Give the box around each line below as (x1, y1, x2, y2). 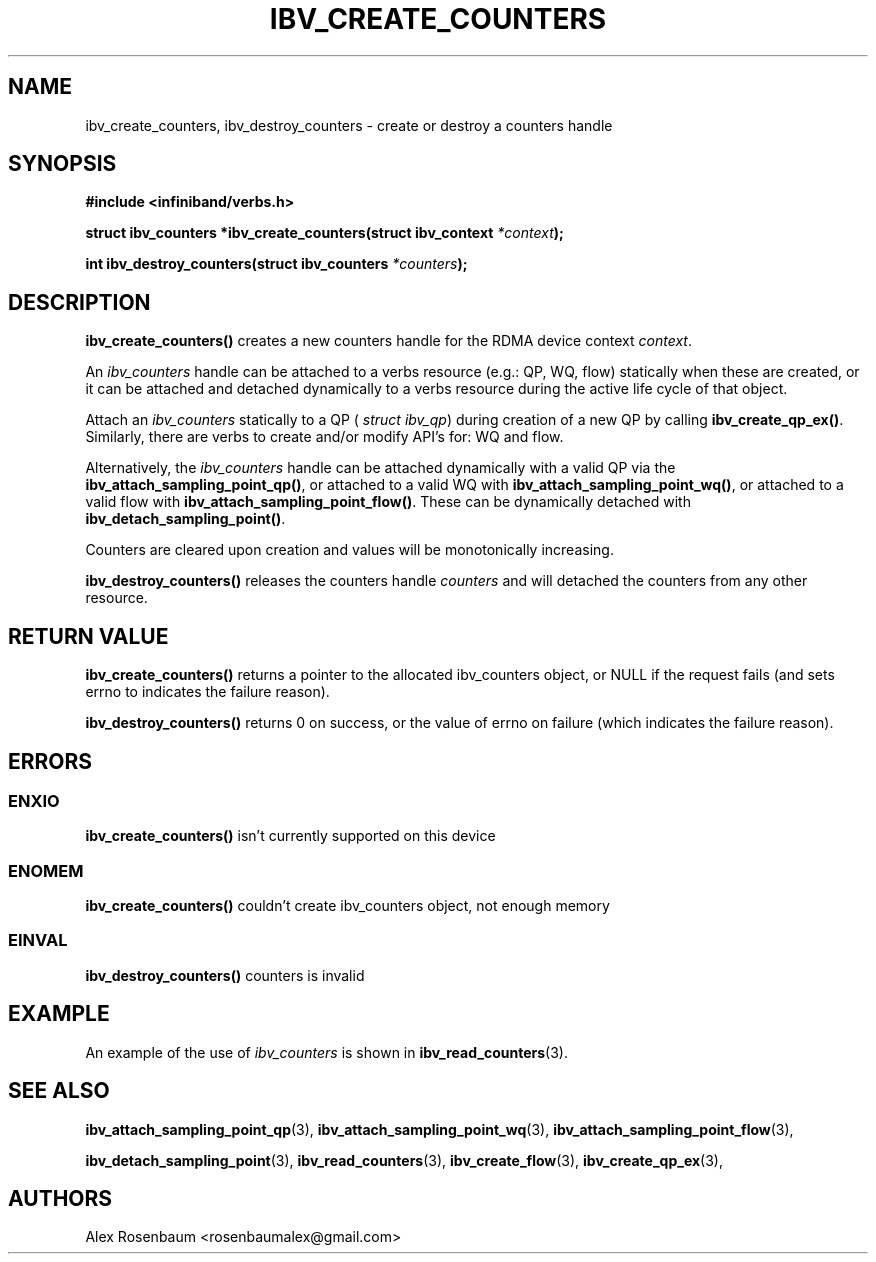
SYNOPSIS (8, 151, 117, 177)
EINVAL (8, 930, 68, 951)
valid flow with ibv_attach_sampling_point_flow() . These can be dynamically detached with (85, 493, 691, 511)
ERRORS (8, 748, 93, 774)
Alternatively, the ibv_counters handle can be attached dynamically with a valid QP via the (85, 459, 676, 477)
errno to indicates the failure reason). (85, 683, 330, 701)
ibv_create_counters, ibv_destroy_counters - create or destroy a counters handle (85, 116, 613, 134)
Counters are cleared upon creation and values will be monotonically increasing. (85, 541, 614, 559)
